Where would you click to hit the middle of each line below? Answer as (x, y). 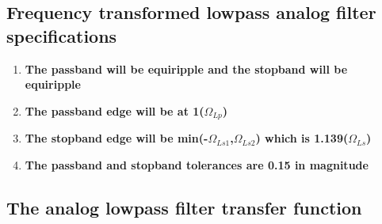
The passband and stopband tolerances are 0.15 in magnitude (197, 164)
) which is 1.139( (302, 138)
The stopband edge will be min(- (117, 138)
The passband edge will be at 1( (115, 110)
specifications (62, 35)
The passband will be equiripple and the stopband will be (186, 68)
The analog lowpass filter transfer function (184, 207)
